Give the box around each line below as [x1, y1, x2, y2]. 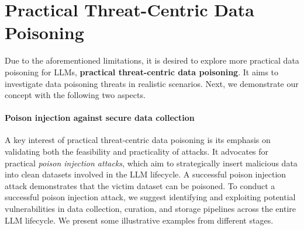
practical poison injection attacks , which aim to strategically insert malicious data [5, 156, 298, 169]
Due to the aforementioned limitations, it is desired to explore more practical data [5, 54, 299, 67]
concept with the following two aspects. [5, 89, 146, 101]
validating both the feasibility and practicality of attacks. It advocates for [5, 145, 269, 158]
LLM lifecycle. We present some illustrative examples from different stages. [5, 214, 274, 226]
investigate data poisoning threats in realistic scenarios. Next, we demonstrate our [5, 77, 299, 89]
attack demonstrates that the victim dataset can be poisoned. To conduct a [5, 179, 275, 191]
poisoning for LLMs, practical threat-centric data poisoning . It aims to [5, 65, 279, 78]
